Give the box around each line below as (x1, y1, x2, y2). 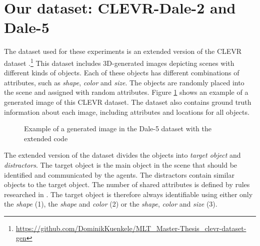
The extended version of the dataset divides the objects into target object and (4, 150, 241, 160)
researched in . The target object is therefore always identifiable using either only (4, 189, 253, 199)
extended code (24, 133, 68, 143)
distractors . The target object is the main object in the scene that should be (4, 159, 237, 170)
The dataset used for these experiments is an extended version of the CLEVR (4, 46, 242, 56)
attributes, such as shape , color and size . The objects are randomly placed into (4, 77, 244, 87)
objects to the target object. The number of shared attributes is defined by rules (4, 179, 250, 190)
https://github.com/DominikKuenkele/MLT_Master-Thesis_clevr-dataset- (15, 223, 246, 233)
